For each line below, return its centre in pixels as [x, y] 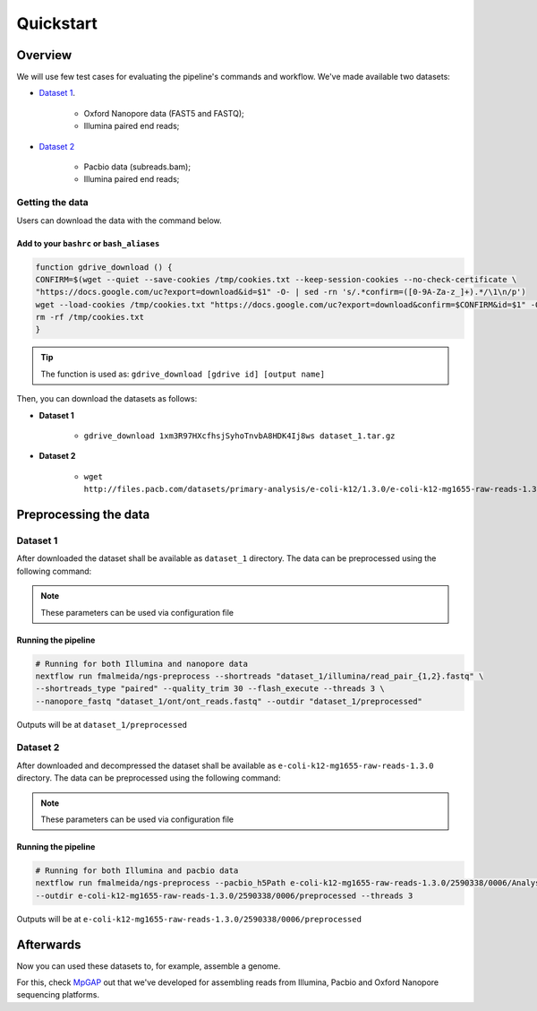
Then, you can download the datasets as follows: [107, 399]
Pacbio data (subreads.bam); [137, 167]
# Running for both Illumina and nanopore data [141, 664]
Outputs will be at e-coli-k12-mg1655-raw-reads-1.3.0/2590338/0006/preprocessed [189, 919]
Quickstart [57, 23]
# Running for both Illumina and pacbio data [137, 870]
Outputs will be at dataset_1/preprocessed [102, 724]
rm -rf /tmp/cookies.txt [90, 317]
